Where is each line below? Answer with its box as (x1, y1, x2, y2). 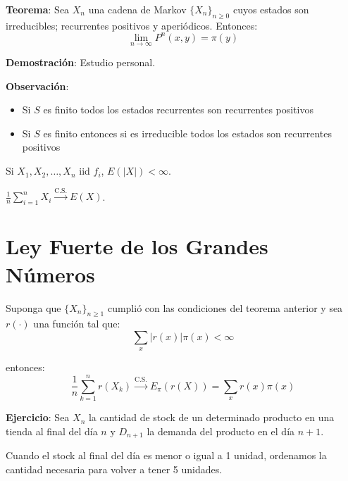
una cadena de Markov (88, 2, 187, 16)
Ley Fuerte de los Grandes (6, 232, 268, 261)
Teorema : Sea (6, 2, 70, 16)
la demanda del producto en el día (147, 423, 295, 438)
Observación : (6, 78, 69, 93)
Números (6, 259, 95, 288)
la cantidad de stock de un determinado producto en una (88, 410, 335, 425)
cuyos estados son (232, 2, 309, 16)
